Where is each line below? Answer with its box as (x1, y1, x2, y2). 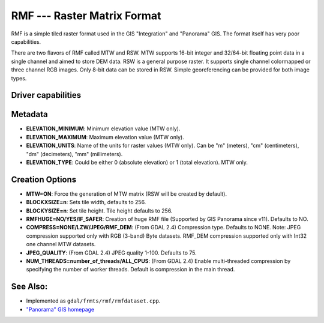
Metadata (11, 109, 48, 119)
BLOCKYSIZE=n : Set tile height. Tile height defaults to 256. (26, 207, 173, 214)
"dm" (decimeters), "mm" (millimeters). (26, 150, 123, 157)
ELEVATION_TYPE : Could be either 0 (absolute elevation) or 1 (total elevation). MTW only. (26, 158, 248, 166)
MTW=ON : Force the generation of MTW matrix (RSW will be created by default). (26, 190, 227, 198)
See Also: (11, 282, 48, 292)
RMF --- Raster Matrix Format (11, 9, 161, 22)
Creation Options (11, 174, 77, 184)
